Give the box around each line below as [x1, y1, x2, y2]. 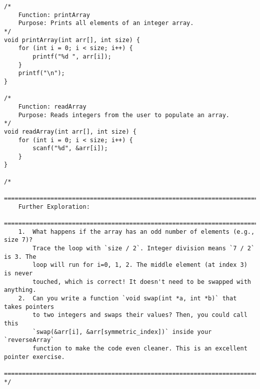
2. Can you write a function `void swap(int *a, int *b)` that [18, 294, 237, 302]
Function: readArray [18, 103, 86, 110]
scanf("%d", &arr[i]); [32, 145, 108, 152]
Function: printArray [18, 11, 90, 19]
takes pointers [4, 303, 54, 310]
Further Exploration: [18, 203, 90, 210]
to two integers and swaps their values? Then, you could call [32, 311, 247, 319]
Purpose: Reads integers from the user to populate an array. [18, 111, 230, 119]
